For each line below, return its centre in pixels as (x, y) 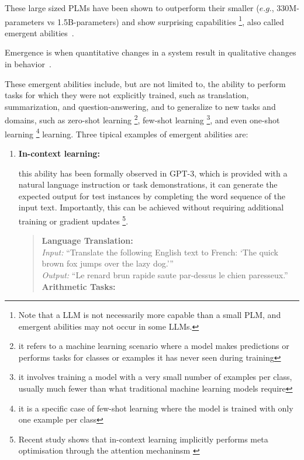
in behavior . (28, 64)
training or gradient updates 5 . (73, 220)
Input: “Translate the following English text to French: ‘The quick (160, 252)
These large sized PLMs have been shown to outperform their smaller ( (132, 8)
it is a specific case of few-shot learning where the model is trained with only (156, 408)
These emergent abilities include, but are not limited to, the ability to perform (145, 83)
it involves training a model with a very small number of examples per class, (155, 377)
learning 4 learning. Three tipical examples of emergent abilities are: (127, 133)
